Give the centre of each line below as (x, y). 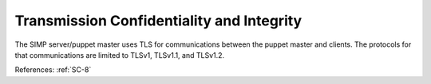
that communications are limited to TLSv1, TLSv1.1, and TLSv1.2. (120, 55)
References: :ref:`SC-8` (53, 70)
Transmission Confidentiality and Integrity (158, 21)
